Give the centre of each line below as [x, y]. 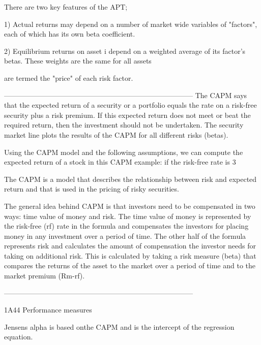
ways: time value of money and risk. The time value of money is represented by [128, 216]
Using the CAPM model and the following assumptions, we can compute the [124, 152]
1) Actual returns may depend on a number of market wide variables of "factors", [131, 24]
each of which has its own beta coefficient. [70, 34]
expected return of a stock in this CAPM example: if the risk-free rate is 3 [120, 162]
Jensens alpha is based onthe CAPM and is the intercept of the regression [119, 326]
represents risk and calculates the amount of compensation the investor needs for [130, 246]
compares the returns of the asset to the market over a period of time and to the [130, 265]
